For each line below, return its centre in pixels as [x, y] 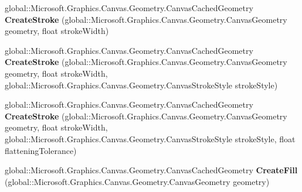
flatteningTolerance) [41, 150]
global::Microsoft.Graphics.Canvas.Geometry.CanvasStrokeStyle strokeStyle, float [150, 138]
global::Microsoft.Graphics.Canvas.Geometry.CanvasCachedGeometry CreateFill [151, 170]
